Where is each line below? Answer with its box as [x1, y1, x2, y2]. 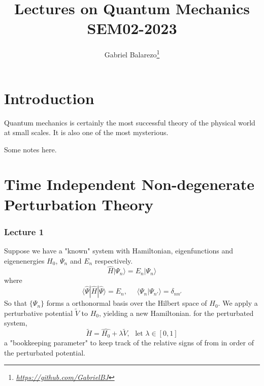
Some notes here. [4, 144, 57, 154]
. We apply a [218, 298, 258, 308]
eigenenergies [4, 255, 45, 266]
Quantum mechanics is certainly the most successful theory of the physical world [4, 117, 255, 127]
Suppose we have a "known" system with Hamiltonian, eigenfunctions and [4, 245, 234, 256]
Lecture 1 [4, 225, 44, 238]
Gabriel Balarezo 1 [104, 48, 160, 59]
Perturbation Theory [4, 194, 153, 214]
